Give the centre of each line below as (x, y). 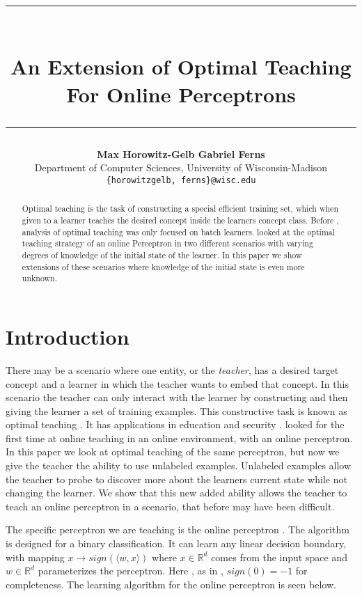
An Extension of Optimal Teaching (181, 66)
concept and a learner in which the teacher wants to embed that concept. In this (177, 383)
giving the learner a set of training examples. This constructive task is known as (176, 410)
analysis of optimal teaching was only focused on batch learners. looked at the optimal (179, 232)
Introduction (68, 336)
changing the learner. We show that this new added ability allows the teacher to (176, 493)
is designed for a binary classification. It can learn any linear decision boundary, (176, 543)
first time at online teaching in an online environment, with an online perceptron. (179, 438)
